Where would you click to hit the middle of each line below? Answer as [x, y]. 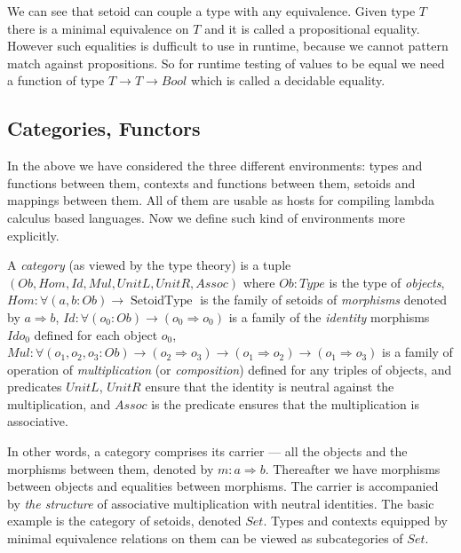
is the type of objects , [387, 282]
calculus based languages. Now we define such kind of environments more [207, 217]
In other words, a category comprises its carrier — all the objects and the [207, 451]
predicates [35, 387]
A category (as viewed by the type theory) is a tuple [149, 265]
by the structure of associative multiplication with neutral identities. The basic [221, 503]
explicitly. [33, 235]
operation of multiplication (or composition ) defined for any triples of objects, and [230, 369]
